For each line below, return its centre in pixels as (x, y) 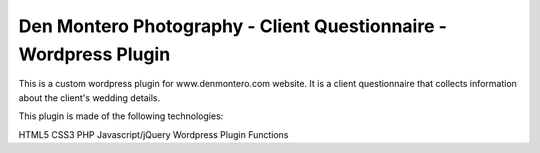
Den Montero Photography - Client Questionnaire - (232, 26)
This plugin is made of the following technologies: (121, 116)
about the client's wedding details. (89, 97)
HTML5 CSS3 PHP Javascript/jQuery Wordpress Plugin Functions (153, 134)
